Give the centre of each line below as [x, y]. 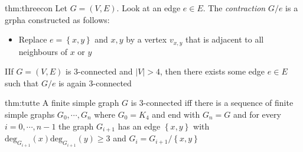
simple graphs [30, 114]
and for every [257, 114]
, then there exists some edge [212, 71]
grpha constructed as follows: [57, 19]
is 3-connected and [99, 71]
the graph [76, 126]
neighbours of [43, 51]
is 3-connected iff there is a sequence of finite [212, 103]
